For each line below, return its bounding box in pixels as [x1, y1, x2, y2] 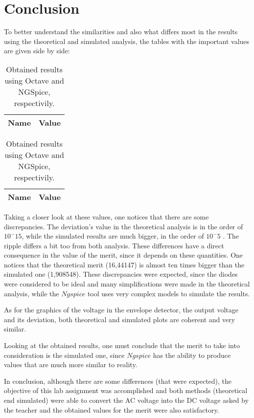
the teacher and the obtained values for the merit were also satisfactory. [4, 404, 219, 415]
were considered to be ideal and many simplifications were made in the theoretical [4, 279, 250, 289]
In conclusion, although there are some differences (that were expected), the [4, 375, 232, 386]
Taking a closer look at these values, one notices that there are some [4, 211, 209, 221]
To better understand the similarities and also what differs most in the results [4, 26, 238, 37]
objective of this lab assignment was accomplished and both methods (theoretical [4, 385, 248, 396]
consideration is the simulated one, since [4, 350, 125, 360]
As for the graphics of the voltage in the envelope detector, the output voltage [4, 305, 238, 315]
